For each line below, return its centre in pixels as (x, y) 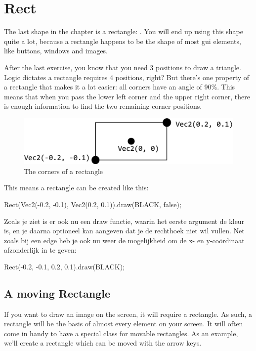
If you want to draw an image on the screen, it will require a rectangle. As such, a (128, 314)
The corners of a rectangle (64, 171)
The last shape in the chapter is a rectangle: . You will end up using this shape (124, 31)
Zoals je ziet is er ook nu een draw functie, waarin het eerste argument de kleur (124, 221)
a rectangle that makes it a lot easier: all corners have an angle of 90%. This (120, 87)
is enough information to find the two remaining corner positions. (103, 106)
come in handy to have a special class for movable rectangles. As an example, (121, 333)
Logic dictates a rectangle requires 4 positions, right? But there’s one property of (127, 77)
